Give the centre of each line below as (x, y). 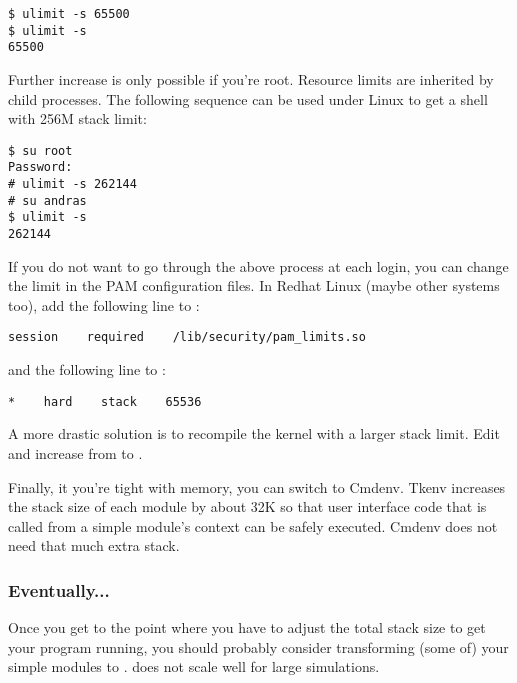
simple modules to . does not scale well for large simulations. (194, 666)
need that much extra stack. (94, 545)
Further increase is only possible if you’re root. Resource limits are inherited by (251, 78)
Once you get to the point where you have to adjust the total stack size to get (247, 627)
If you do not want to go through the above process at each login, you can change (258, 265)
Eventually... (59, 589)
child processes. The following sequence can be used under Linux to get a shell (248, 98)
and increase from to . (75, 452)
